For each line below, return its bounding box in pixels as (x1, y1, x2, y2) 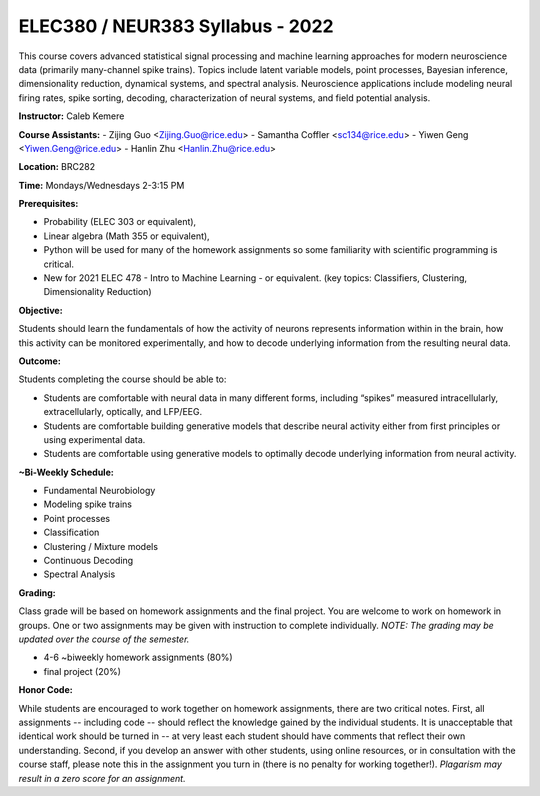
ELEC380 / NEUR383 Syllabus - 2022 (18, 15, 334, 37)
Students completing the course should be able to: (18, 373, 227, 385)
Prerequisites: (18, 198, 79, 210)
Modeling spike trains (43, 498, 132, 510)
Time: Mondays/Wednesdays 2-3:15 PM (18, 179, 185, 191)
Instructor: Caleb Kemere (18, 110, 125, 122)
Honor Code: (18, 684, 74, 696)
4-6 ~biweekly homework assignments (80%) (43, 651, 234, 664)
